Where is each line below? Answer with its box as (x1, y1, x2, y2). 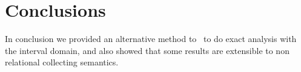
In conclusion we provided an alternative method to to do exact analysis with (5, 32, 297, 45)
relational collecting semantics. (5, 56, 119, 68)
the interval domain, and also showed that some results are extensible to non (5, 44, 289, 56)
